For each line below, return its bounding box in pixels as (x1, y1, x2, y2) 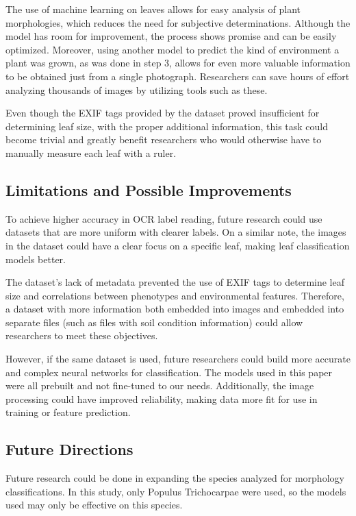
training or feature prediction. (5, 405, 131, 419)
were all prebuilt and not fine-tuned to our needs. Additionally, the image (5, 378, 314, 393)
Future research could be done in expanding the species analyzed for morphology (5, 471, 344, 485)
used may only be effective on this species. (5, 497, 183, 512)
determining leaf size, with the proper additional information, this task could (5, 119, 329, 133)
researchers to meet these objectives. (5, 328, 158, 343)
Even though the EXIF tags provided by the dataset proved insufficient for (5, 106, 320, 120)
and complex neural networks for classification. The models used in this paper (5, 365, 333, 379)
